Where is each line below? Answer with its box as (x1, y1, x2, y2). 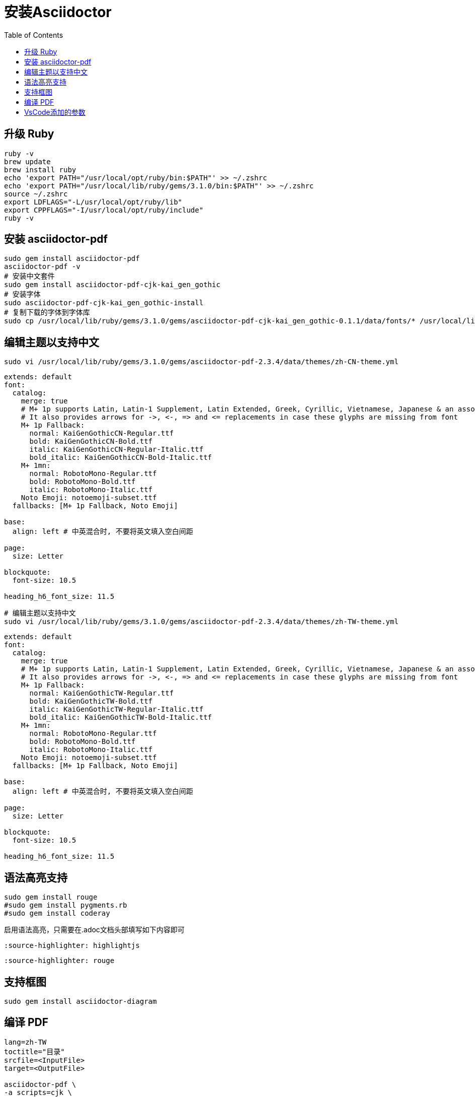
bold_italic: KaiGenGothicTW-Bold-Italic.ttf (29, 713, 212, 722)
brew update (4, 157, 51, 166)
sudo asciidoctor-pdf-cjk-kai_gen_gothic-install (4, 299, 204, 307)
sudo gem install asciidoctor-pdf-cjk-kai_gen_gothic (4, 281, 220, 289)
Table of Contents (4, 30, 63, 39)
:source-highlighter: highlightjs (4, 941, 140, 950)
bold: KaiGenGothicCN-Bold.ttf (29, 437, 153, 446)
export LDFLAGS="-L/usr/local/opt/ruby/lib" (4, 197, 183, 206)
